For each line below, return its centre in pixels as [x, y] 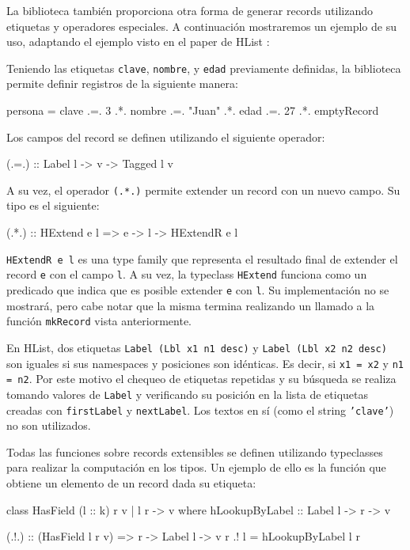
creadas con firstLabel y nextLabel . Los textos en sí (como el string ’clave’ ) [200, 410]
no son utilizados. [49, 425]
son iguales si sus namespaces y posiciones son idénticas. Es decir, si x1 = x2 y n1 [205, 363]
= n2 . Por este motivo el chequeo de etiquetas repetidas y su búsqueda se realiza [201, 379]
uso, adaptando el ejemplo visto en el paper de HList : [138, 42]
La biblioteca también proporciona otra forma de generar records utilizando [190, 10]
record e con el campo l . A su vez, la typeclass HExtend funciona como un [187, 274]
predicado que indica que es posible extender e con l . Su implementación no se [198, 289]
